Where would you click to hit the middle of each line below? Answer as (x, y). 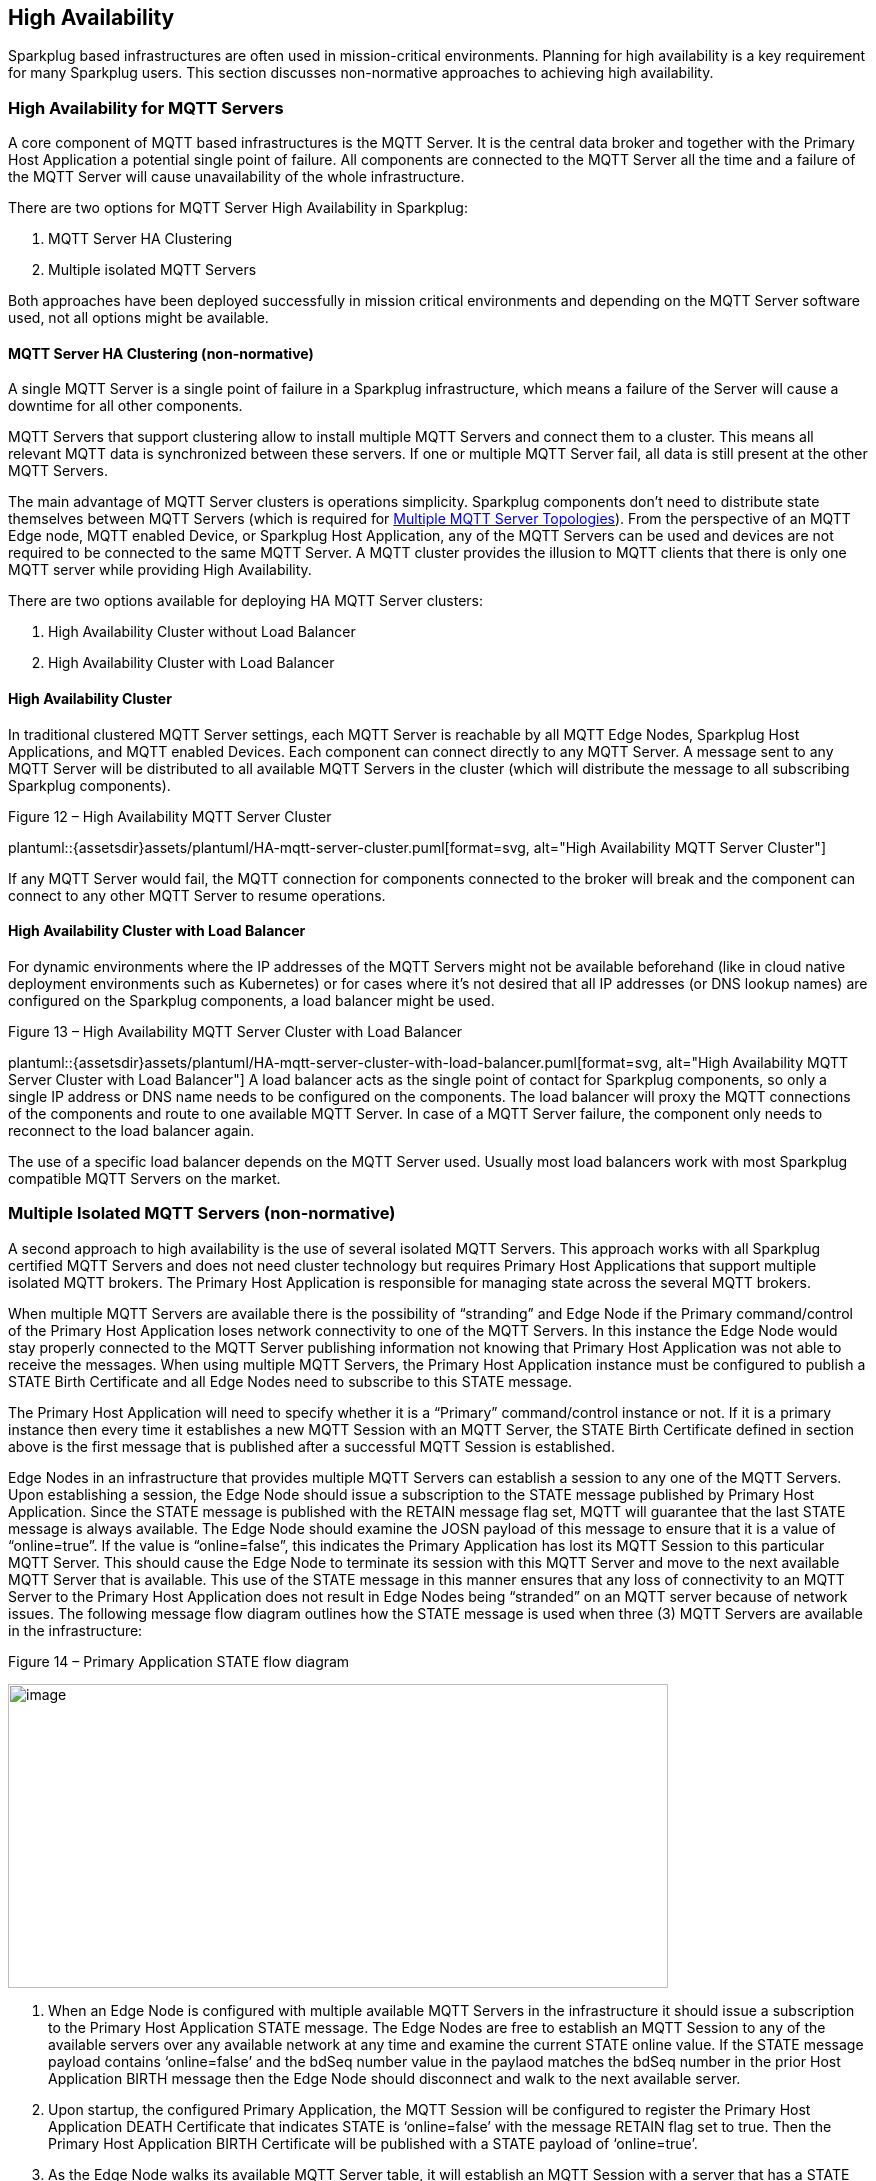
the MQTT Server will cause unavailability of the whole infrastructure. (236, 177)
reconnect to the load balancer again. (131, 1130)
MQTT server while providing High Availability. (160, 570)
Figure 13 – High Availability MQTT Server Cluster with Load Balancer (235, 1031)
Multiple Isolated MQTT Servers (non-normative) (202, 1213)
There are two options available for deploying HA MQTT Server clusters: (246, 601)
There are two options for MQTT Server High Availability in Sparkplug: (238, 208)
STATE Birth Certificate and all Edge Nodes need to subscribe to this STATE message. (290, 1381)
